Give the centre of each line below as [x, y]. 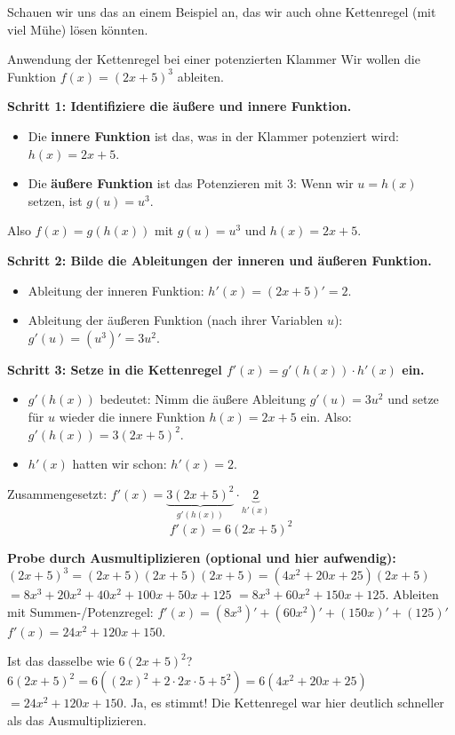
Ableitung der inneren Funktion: [116, 290]
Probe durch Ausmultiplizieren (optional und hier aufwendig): [202, 557]
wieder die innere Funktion [132, 416]
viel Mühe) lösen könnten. [78, 29]
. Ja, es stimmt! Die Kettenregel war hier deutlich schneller [283, 703]
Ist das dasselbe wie [61, 661]
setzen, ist [55, 200]
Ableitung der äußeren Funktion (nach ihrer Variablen [176, 320]
